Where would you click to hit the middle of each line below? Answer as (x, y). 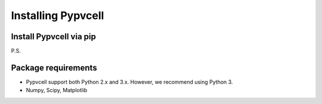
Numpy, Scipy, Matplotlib (57, 90)
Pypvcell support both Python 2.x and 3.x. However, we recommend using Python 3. (129, 82)
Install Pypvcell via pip (54, 37)
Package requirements (54, 67)
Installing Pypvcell (58, 15)
